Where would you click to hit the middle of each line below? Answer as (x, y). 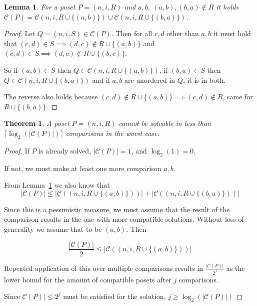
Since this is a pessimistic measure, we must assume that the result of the (117, 209)
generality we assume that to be (53, 228)
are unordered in (150, 80)
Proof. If (17, 150)
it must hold (232, 33)
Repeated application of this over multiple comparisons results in (104, 268)
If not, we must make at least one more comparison (83, 168)
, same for (238, 97)
